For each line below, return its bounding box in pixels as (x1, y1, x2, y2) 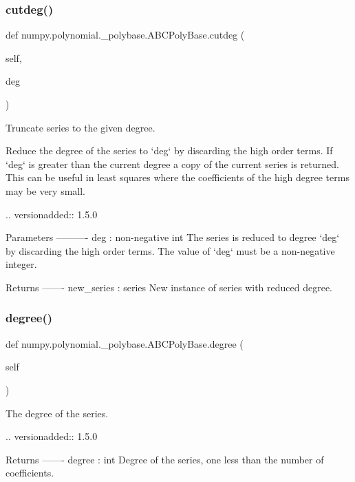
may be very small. (6, 183, 85, 198)
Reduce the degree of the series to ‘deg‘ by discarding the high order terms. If (6, 143, 333, 158)
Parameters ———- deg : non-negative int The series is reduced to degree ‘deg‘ (6, 230, 340, 244)
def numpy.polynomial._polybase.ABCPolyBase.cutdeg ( (6, 28, 245, 42)
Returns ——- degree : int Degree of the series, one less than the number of (6, 452, 324, 466)
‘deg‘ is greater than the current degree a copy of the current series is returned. (6, 156, 339, 171)
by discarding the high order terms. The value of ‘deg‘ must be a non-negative (6, 243, 335, 258)
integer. (6, 257, 37, 271)
